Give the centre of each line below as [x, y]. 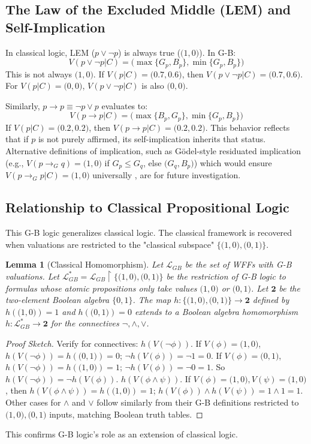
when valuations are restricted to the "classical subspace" [110, 244]
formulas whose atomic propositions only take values [101, 288]
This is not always [39, 73]
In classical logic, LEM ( [50, 52]
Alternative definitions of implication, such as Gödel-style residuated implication [153, 151]
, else [153, 162]
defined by [271, 300]
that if [17, 139]
